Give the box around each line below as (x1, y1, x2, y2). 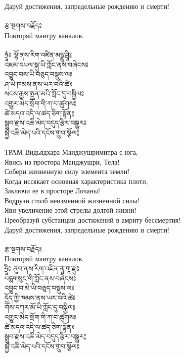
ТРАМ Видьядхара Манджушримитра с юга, (4, 146, 138, 157)
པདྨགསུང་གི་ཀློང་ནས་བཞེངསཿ (4, 273, 76, 283)
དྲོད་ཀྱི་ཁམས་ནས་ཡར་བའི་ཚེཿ (4, 292, 76, 302)
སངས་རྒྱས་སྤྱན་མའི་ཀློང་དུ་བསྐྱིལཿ (4, 88, 84, 99)
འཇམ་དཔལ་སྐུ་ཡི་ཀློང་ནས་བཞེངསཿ (4, 59, 89, 69)
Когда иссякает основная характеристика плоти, (4, 176, 148, 186)
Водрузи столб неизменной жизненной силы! (4, 195, 139, 205)
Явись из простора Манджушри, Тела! (4, 156, 120, 167)
